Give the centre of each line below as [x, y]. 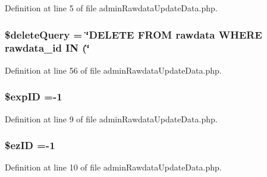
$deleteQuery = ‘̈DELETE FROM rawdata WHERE [133, 34]
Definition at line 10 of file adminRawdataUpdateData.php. [113, 167]
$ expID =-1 [34, 97]
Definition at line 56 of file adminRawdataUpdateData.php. [113, 70]
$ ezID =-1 [30, 145]
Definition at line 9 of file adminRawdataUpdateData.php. [111, 118]
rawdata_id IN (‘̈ [47, 48]
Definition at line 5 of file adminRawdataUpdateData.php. [111, 8]
